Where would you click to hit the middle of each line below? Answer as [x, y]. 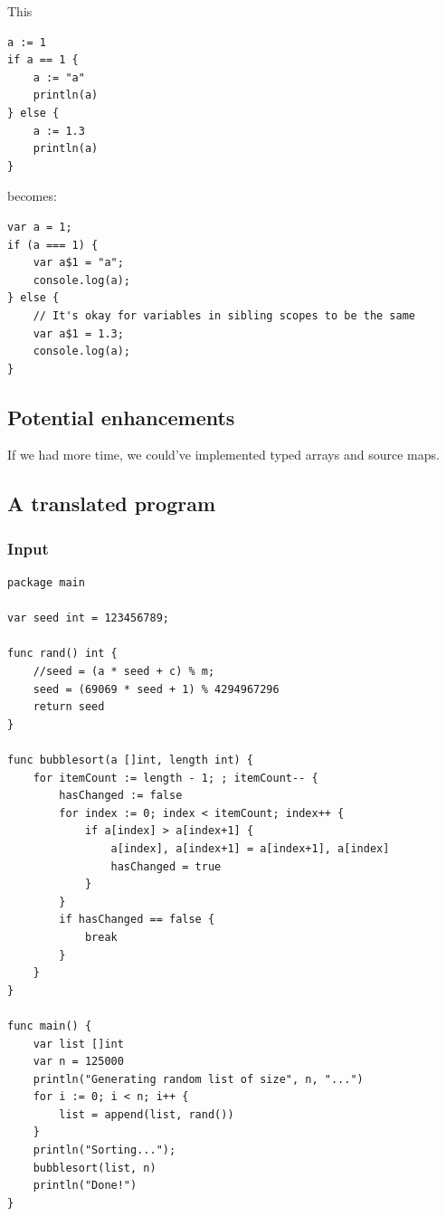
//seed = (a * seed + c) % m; [124, 672]
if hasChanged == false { [137, 920]
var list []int [78, 1044]
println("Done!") [85, 1186]
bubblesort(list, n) [95, 1168]
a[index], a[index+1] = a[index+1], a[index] [250, 848]
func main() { [50, 1026]
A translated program [112, 503]
